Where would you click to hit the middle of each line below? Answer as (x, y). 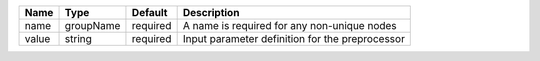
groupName (92, 25)
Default (149, 12)
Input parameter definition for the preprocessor (293, 38)
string (78, 38)
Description (211, 12)
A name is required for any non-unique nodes (289, 25)
